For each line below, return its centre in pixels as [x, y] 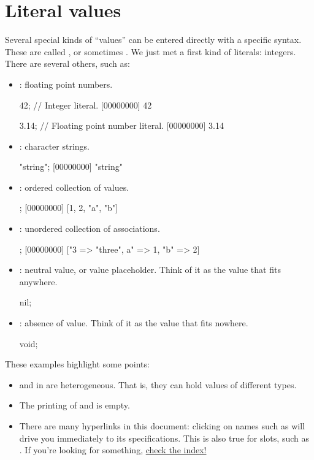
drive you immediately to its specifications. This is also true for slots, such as [164, 438]
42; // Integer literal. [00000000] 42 [86, 105]
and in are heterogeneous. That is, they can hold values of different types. [158, 384]
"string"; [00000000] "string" [71, 167]
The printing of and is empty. [75, 405]
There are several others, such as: [67, 63]
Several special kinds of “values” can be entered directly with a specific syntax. [153, 40]
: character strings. [55, 146]
